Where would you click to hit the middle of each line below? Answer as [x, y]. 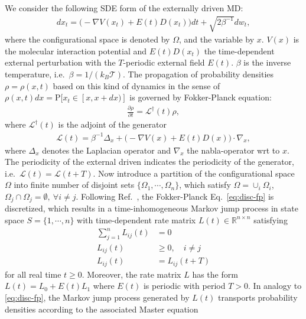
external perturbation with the [60, 62]
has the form [215, 274]
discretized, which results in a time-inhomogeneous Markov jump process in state [152, 208]
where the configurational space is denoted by [87, 39]
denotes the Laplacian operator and [106, 150]
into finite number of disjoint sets [74, 185]
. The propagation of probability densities [198, 74]
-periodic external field [164, 62]
